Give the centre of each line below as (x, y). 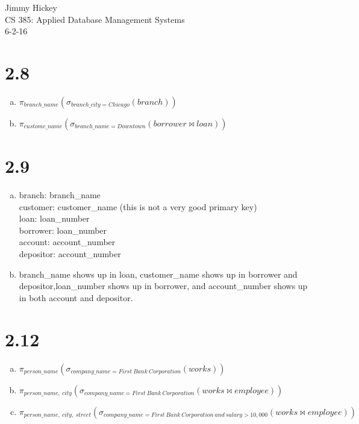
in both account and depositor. (76, 297)
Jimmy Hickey (31, 7)
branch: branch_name (60, 195)
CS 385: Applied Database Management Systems (95, 19)
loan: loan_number (54, 218)
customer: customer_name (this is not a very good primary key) (138, 206)
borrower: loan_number (63, 230)
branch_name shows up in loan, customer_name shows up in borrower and (158, 274)
